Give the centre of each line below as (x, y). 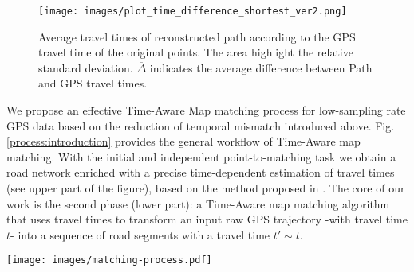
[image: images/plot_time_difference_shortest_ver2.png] (193, 11)
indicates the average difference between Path (261, 67)
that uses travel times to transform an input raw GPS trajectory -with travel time (207, 219)
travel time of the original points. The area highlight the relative (196, 52)
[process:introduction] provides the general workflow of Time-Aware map (183, 141)
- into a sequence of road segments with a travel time (140, 234)
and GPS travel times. (93, 83)
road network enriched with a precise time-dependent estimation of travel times (201, 172)
